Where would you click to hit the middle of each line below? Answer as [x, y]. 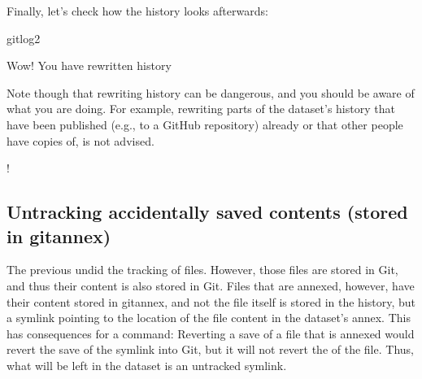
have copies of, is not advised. [80, 140]
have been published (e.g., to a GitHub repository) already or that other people [205, 124]
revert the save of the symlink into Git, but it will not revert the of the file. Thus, [210, 349]
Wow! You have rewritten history [89, 65]
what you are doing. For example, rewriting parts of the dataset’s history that [201, 109]
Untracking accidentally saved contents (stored [207, 212]
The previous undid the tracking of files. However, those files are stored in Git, [202, 270]
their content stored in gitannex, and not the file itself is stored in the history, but [211, 301]
